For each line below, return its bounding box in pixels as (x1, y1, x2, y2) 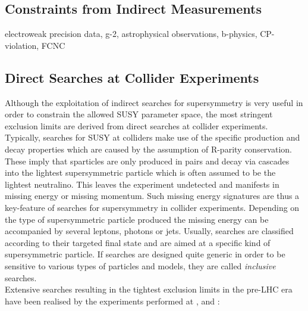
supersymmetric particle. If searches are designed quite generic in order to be (5, 248, 285, 260)
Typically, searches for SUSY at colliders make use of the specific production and (5, 131, 300, 144)
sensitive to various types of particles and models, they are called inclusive (5, 259, 276, 272)
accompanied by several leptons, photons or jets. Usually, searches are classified (5, 225, 294, 237)
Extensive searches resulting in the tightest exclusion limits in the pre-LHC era (5, 283, 293, 296)
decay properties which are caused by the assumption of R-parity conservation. (5, 142, 292, 155)
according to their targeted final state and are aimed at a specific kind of (5, 236, 271, 248)
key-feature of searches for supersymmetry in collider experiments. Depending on (5, 201, 300, 213)
